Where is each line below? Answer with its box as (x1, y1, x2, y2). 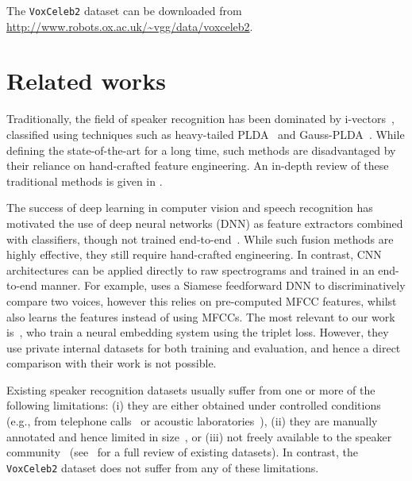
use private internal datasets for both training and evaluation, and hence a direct (6, 339, 401, 356)
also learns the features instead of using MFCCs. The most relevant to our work (6, 308, 395, 325)
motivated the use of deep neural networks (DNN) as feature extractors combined (6, 214, 403, 231)
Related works (6, 64, 166, 97)
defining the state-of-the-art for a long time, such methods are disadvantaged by (6, 141, 396, 158)
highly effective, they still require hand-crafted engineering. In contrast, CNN (6, 246, 382, 263)
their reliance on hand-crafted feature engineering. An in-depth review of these (6, 157, 389, 174)
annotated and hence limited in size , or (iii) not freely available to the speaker (6, 428, 392, 444)
